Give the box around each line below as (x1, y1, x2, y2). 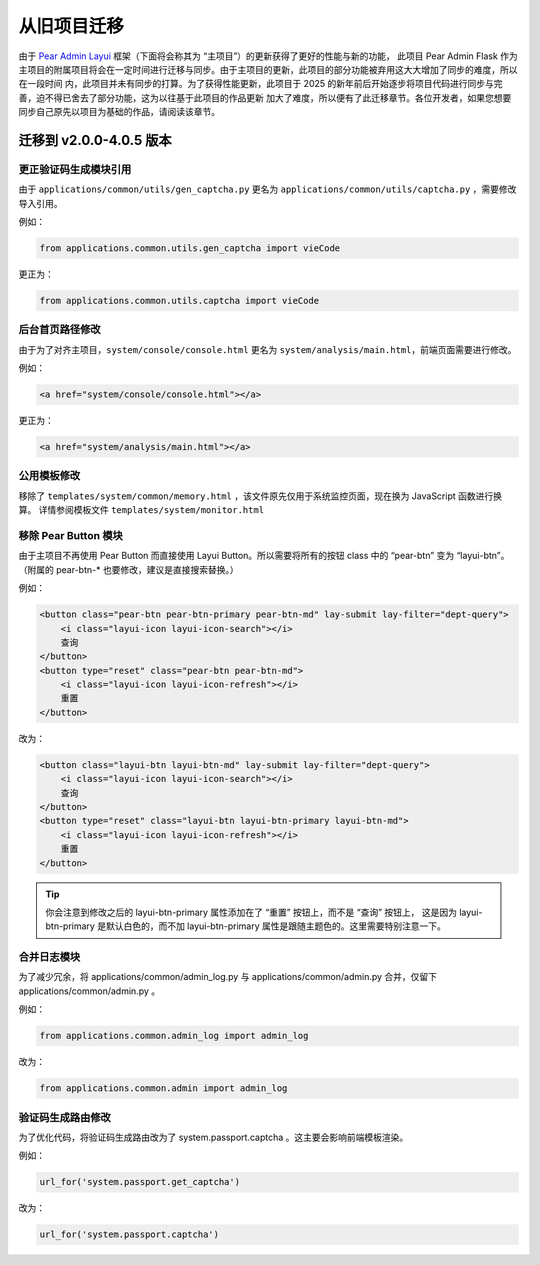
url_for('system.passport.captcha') (39, 1229, 220, 1240)
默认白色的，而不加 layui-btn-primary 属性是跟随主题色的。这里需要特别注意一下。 (105, 920, 447, 932)
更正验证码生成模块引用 (18, 162, 132, 176)
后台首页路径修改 (18, 323, 101, 337)
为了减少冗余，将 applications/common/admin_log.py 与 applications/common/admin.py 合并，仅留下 (18, 971, 438, 983)
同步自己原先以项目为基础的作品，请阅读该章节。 (18, 106, 220, 118)
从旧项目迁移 (18, 15, 125, 37)
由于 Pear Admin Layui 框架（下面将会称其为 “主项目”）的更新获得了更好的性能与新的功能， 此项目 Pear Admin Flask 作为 (18, 50, 519, 62)
